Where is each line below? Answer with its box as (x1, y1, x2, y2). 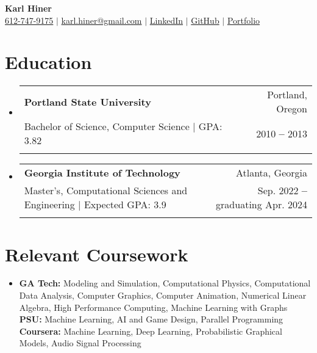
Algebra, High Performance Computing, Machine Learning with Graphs (19, 300, 288, 313)
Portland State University (24, 94, 151, 109)
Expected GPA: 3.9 (84, 197, 166, 212)
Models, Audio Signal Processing (19, 337, 141, 349)
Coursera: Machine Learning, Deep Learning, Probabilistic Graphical (19, 324, 282, 337)
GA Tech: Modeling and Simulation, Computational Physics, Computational (19, 277, 311, 289)
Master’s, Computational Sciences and (24, 183, 188, 198)
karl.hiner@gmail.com (61, 13, 142, 26)
